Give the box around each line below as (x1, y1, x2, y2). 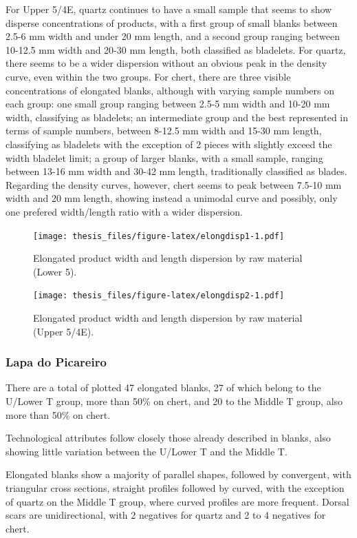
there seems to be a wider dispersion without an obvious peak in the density (6, 56, 327, 70)
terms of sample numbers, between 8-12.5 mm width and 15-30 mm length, (6, 123, 322, 138)
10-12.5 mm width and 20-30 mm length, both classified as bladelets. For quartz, (6, 42, 346, 56)
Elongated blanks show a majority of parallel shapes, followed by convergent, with (6, 467, 351, 482)
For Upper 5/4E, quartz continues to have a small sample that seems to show (6, 2, 332, 16)
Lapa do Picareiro (6, 353, 107, 371)
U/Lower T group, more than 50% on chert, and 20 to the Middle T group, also (6, 394, 343, 408)
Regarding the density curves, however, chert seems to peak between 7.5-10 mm (6, 177, 342, 192)
